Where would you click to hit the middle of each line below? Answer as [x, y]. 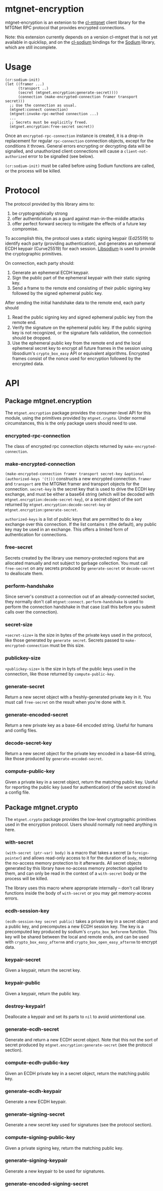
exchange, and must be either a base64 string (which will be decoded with [80, 494]
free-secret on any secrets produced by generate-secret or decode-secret [80, 568]
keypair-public [23, 983]
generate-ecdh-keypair [33, 1091]
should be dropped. [32, 338]
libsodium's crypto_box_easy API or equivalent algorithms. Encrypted [81, 353]
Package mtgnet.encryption [49, 401]
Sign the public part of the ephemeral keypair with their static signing [81, 277]
